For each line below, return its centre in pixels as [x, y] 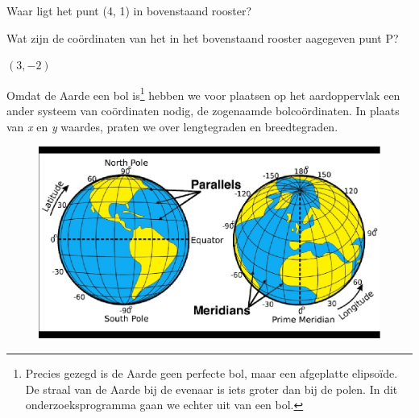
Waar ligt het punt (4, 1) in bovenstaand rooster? [129, 10]
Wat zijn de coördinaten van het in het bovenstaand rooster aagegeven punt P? [203, 37]
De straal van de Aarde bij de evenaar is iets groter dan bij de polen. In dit [212, 389]
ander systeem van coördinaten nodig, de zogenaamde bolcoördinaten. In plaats [203, 111]
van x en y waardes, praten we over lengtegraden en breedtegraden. [172, 126]
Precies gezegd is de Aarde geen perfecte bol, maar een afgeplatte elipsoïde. [212, 372]
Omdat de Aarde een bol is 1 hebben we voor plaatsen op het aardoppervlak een [203, 93]
